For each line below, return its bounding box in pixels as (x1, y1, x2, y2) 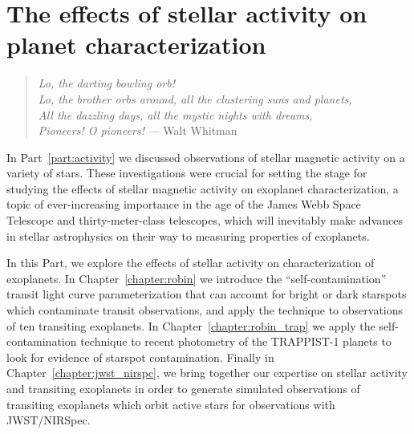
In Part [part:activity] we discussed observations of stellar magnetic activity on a (6, 148, 405, 165)
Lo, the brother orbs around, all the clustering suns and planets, (38, 90, 352, 107)
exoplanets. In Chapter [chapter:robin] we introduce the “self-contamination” (6, 270, 387, 286)
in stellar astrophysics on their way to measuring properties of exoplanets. (6, 227, 370, 244)
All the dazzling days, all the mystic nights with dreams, (38, 106, 313, 123)
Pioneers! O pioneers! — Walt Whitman (38, 122, 237, 139)
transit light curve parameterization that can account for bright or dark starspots (6, 286, 407, 302)
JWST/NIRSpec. (6, 412, 91, 428)
